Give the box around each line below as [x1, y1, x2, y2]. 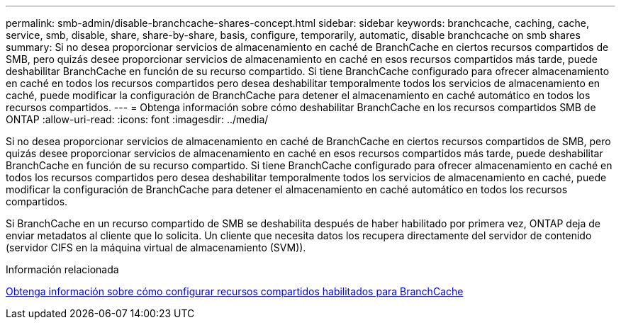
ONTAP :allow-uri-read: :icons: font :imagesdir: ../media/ [6, 113, 269, 125]
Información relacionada [6, 263, 119, 275]
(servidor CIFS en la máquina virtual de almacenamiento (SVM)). [6, 241, 306, 253]
